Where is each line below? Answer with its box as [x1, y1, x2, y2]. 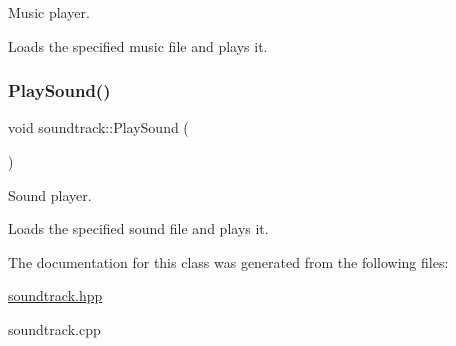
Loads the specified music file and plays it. [8, 35, 268, 56]
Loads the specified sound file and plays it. [8, 218, 269, 239]
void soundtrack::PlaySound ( [8, 117, 189, 138]
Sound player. [8, 184, 92, 205]
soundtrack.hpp [8, 285, 103, 306]
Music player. [8, 2, 90, 22]
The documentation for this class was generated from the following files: [8, 251, 449, 272]
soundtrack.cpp [8, 318, 101, 339]
